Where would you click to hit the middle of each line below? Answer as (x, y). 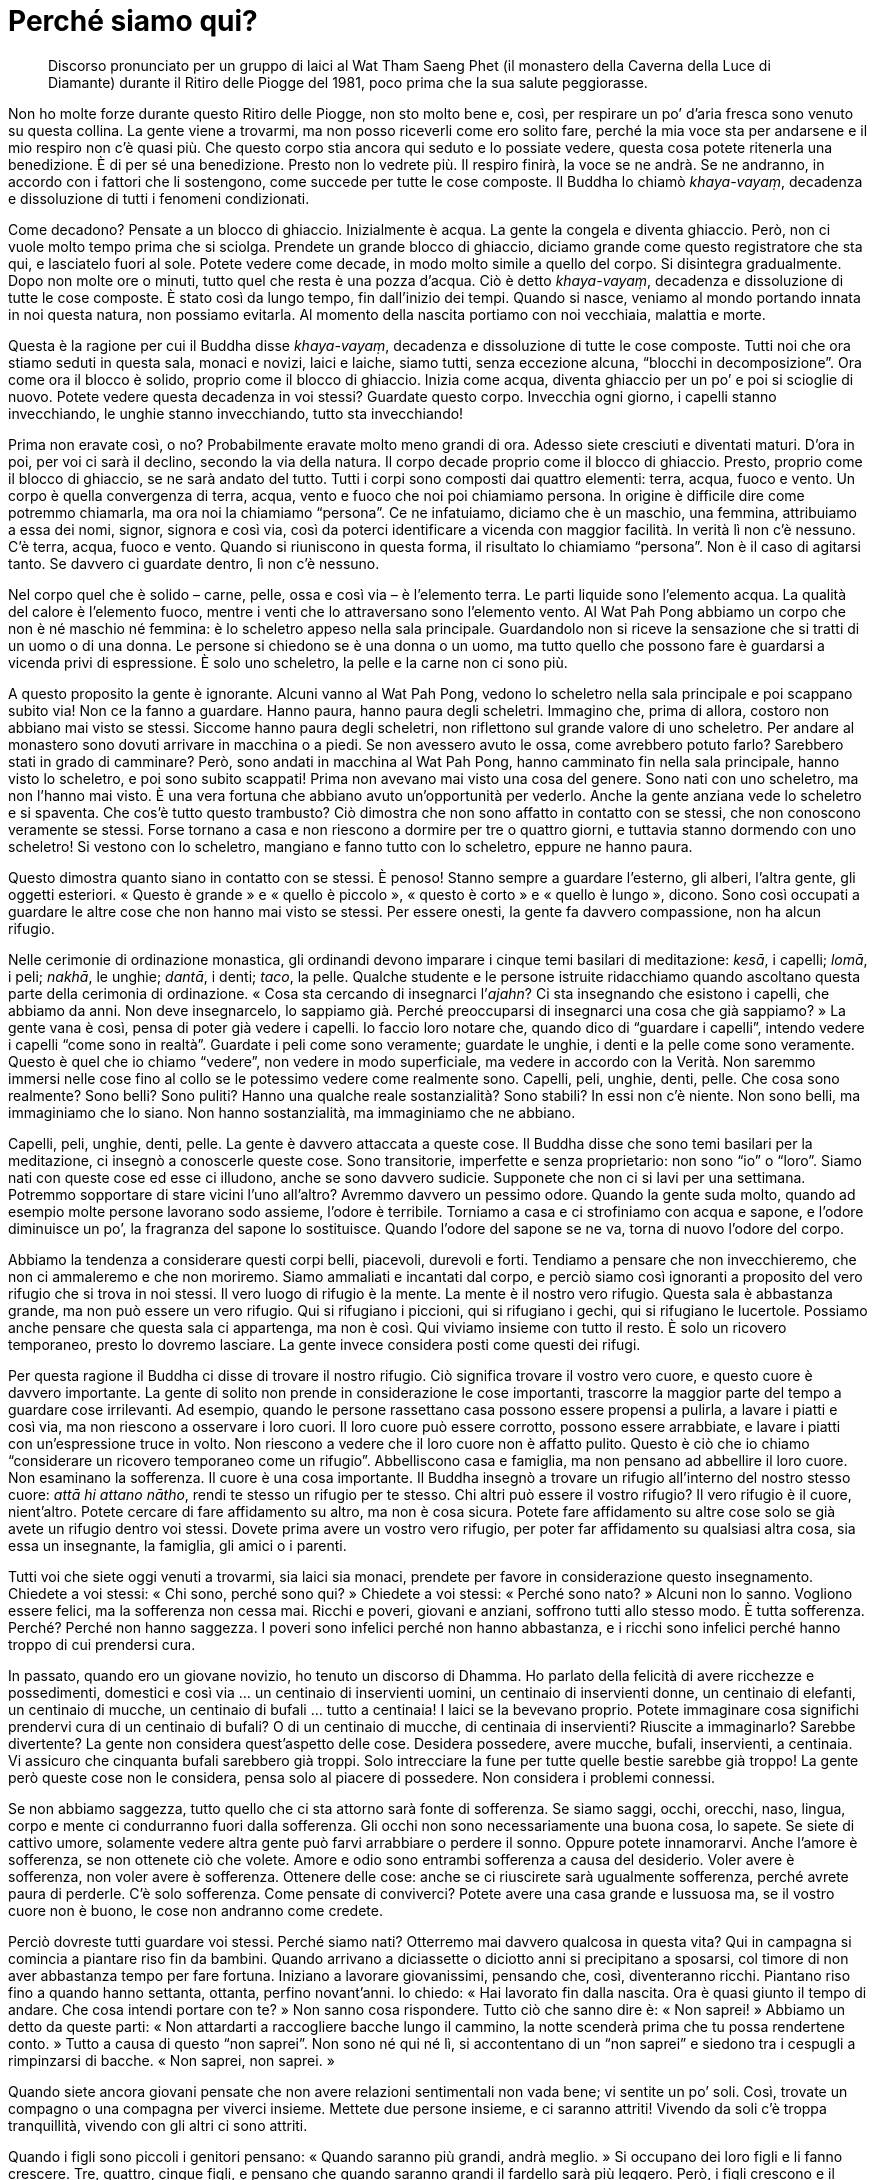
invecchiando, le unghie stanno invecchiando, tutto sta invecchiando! (236, 413)
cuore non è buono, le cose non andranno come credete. (195, 1910)
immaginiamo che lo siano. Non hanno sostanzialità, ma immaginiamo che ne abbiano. (292, 1112)
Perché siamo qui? (133, 21)
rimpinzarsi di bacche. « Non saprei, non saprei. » (171, 2060)
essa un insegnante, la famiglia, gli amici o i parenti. (177, 1545)
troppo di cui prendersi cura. (102, 1644)
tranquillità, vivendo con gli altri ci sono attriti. (158, 2125)
